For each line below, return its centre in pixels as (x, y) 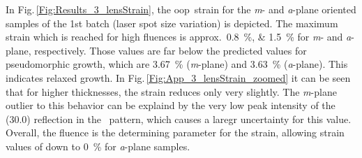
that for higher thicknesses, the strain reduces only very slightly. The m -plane (171, 91)
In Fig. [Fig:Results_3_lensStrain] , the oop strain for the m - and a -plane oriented (181, 9)
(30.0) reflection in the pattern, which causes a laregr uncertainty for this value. (179, 118)
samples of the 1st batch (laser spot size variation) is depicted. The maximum (172, 23)
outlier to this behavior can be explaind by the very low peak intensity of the (171, 105)
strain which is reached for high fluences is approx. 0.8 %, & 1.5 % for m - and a (179, 37)
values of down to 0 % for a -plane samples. (98, 146)
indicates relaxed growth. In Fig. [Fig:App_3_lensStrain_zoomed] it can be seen (178, 77)
